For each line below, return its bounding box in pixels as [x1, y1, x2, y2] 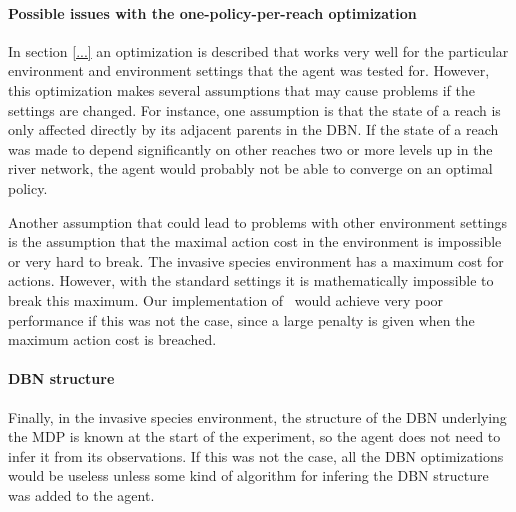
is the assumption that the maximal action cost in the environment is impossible [8, 231, 502, 252]
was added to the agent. [8, 484, 155, 505]
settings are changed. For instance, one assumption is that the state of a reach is [8, 99, 501, 120]
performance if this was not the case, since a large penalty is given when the [8, 309, 475, 330]
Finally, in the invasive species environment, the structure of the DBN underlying [8, 406, 507, 427]
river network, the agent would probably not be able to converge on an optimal [8, 158, 493, 179]
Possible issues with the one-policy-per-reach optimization [8, 2, 417, 23]
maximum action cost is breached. [8, 329, 217, 350]
